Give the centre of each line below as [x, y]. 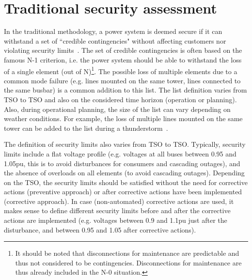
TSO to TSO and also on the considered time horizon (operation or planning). [120, 99]
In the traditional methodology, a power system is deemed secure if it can [113, 31]
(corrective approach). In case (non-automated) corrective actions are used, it [119, 201]
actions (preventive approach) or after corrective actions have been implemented [123, 192]
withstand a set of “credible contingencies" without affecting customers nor [115, 40]
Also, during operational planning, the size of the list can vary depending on [117, 109]
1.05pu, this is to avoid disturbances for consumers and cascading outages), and [122, 163]
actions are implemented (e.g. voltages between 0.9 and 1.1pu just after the [116, 220]
